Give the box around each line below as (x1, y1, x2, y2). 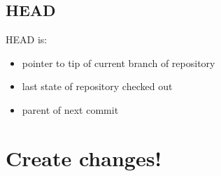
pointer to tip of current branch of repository (22, 55, 215, 70)
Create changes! (6, 143, 162, 172)
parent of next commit (22, 102, 119, 117)
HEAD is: (6, 32, 48, 47)
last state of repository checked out (22, 79, 173, 94)
